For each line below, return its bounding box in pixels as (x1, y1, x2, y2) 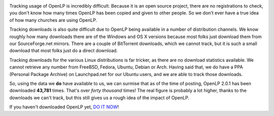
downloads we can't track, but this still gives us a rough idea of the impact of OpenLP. (9, 94, 190, 101)
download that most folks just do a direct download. (9, 48, 118, 54)
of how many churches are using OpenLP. (9, 17, 97, 23)
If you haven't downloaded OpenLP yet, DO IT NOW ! (9, 104, 119, 110)
